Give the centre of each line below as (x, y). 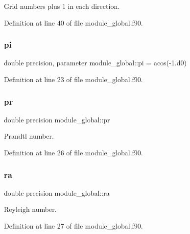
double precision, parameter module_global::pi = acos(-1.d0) (95, 63)
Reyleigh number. (30, 209)
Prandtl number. (29, 136)
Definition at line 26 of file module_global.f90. (73, 152)
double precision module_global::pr (57, 119)
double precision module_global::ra (57, 192)
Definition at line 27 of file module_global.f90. (73, 226)
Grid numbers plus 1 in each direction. (62, 6)
